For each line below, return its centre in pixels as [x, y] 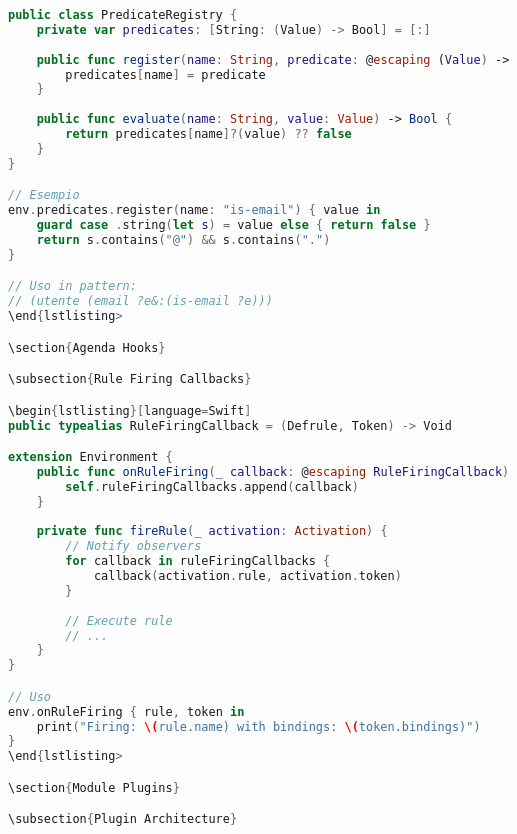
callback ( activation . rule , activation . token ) [247, 576]
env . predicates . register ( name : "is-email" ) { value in [194, 210]
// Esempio [44, 195]
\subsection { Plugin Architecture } [123, 819]
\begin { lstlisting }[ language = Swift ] [130, 410]
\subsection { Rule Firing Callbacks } [130, 379]
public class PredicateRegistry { [123, 15]
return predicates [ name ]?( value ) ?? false [208, 134]
